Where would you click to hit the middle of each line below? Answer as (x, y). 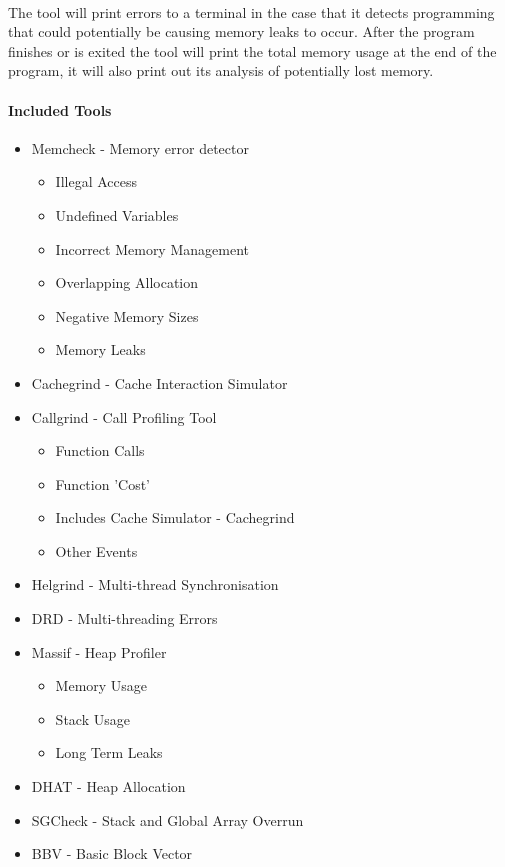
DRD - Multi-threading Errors (124, 618)
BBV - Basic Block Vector (112, 853)
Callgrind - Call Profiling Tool (124, 416)
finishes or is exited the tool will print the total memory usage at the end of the (252, 50)
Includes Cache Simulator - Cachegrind (175, 517)
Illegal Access (96, 181)
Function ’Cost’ (102, 483)
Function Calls (100, 450)
